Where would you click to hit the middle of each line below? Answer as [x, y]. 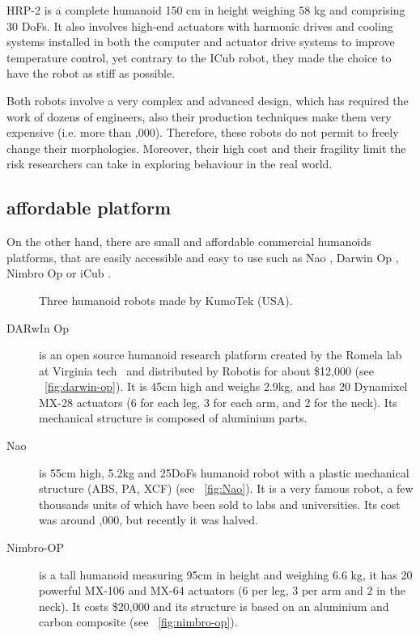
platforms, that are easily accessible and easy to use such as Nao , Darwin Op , [203, 257]
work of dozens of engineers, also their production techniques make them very [199, 116]
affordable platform [89, 208]
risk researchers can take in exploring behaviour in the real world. [170, 164]
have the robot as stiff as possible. [91, 73]
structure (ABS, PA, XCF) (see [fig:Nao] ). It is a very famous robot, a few [226, 488]
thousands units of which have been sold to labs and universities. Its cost [220, 504]
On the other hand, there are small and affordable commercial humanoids [189, 242]
